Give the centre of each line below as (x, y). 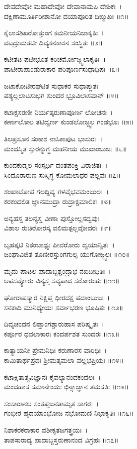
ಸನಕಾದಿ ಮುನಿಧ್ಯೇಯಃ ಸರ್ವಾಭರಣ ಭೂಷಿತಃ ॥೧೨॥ (64, 307)
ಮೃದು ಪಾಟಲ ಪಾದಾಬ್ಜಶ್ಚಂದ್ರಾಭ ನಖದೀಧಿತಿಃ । (58, 271)
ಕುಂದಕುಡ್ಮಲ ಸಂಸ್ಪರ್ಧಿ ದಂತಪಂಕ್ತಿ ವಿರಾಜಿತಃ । (56, 165)
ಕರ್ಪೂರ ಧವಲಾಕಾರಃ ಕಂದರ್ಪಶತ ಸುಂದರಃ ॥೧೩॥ (62, 333)
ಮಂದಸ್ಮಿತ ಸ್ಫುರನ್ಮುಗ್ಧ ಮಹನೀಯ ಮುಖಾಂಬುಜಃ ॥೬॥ (66, 148)
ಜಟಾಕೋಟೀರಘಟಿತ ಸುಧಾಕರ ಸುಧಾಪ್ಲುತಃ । (54, 85)
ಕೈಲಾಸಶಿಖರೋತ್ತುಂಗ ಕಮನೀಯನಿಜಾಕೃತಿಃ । (54, 33)
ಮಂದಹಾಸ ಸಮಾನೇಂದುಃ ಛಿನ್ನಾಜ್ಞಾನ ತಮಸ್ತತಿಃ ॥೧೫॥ (67, 387)
